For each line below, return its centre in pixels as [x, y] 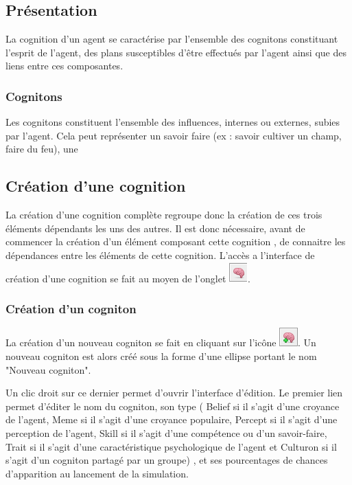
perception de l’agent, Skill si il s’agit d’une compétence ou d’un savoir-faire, [166, 432]
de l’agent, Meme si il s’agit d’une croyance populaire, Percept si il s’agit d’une [172, 419]
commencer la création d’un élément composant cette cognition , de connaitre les [176, 241]
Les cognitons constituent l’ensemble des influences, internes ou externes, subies [173, 122]
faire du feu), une [42, 149]
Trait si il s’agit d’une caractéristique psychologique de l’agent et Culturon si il [171, 446]
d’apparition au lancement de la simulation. [97, 473]
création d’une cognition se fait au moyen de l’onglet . [128, 278]
